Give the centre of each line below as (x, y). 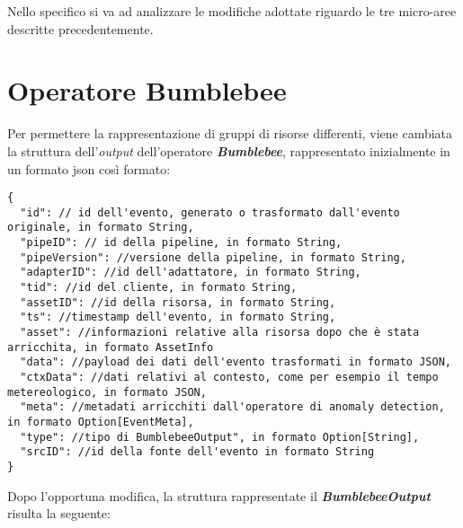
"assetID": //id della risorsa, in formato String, (178, 302)
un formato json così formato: (89, 168)
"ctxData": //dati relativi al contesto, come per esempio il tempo (229, 377)
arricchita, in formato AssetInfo (111, 347)
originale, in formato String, (101, 228)
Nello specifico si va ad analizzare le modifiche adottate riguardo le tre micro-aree (232, 11)
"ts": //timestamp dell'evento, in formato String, (178, 317)
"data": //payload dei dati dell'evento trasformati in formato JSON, (236, 362)
